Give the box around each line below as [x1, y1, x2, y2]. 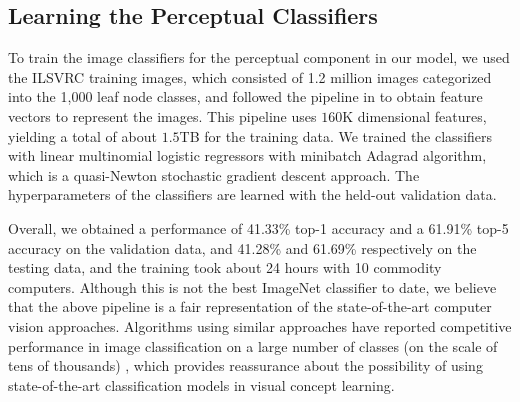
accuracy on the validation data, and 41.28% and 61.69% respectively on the [8, 237, 477, 258]
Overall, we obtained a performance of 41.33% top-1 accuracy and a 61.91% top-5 [8, 217, 509, 238]
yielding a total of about [8, 125, 157, 146]
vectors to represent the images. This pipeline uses [8, 105, 317, 126]
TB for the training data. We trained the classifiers [179, 125, 493, 146]
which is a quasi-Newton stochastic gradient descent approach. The [8, 164, 420, 185]
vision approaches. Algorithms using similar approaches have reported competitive [8, 315, 512, 336]
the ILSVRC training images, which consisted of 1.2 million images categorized [8, 66, 492, 87]
